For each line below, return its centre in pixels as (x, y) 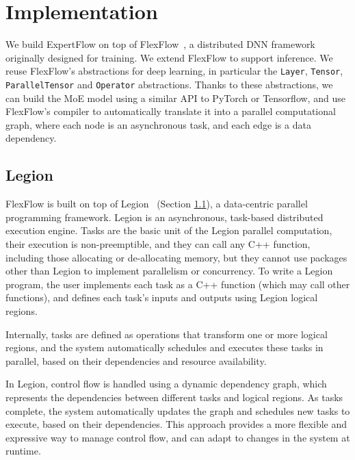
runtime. (23, 451)
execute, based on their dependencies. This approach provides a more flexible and (176, 424)
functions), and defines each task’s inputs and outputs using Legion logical (162, 297)
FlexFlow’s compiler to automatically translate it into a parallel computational (171, 111)
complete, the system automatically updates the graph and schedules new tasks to (178, 410)
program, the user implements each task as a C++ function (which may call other (178, 284)
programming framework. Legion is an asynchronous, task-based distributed (165, 217)
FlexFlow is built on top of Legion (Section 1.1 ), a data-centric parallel (157, 204)
